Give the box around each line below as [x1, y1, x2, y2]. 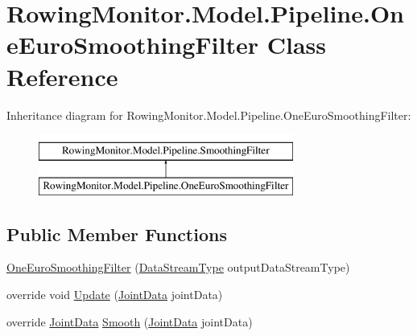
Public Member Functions [6, 221, 227, 246]
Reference [6, 59, 118, 92]
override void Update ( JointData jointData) [6, 286, 223, 303]
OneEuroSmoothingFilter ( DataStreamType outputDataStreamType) [6, 259, 350, 276]
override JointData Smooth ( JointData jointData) [6, 313, 253, 330]
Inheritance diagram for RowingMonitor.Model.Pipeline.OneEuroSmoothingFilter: [6, 106, 411, 123]
